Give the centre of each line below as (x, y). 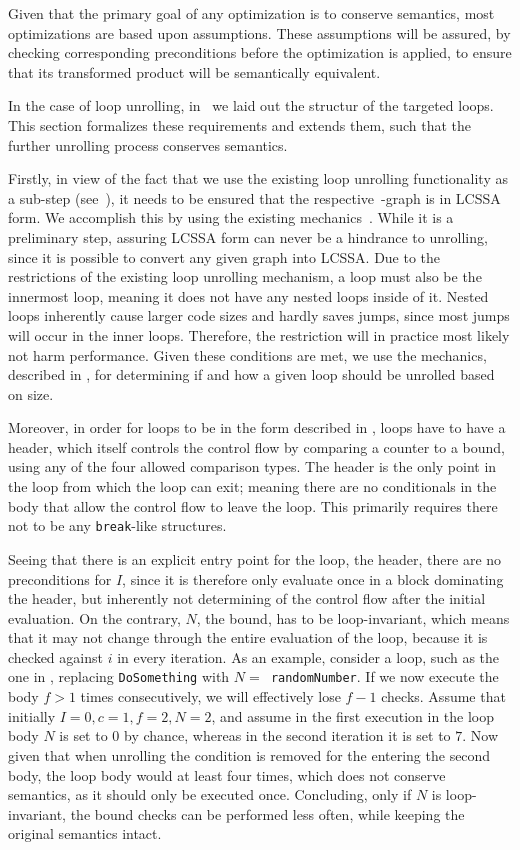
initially (32, 715)
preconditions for (60, 578)
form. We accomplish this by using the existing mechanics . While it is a (231, 217)
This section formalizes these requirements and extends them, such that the (239, 124)
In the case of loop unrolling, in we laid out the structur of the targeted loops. (251, 105)
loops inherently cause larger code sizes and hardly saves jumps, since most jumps (259, 315)
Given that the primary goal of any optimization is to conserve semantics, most (251, 13)
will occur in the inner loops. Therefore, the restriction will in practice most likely (259, 334)
